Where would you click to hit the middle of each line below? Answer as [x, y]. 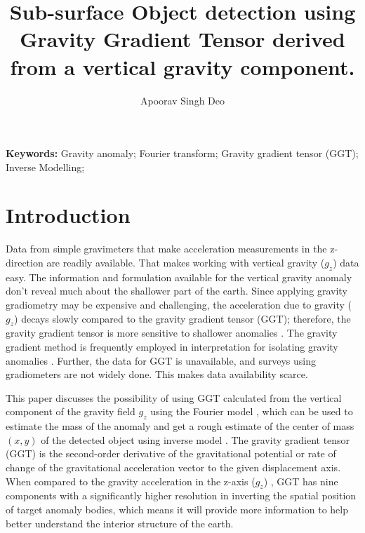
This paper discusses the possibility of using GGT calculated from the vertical [174, 397]
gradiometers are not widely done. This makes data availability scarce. [157, 374]
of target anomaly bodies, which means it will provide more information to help [177, 509]
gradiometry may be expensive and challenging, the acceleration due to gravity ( [179, 304]
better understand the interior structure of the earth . [120, 523]
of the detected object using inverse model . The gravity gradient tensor [195, 439]
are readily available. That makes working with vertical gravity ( [186, 262]
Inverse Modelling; [45, 167]
